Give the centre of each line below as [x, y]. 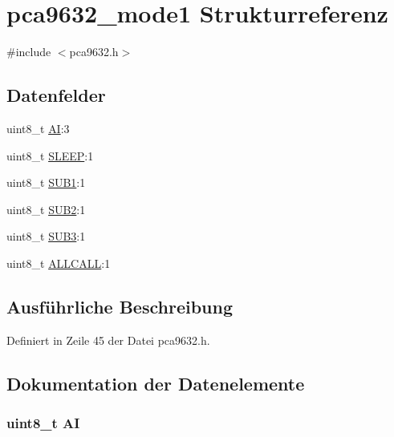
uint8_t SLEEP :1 [50, 155]
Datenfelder [56, 95]
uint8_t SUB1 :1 [46, 182]
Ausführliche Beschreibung [120, 306]
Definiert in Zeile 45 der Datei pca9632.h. [108, 340]
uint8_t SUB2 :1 [46, 209]
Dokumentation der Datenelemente [156, 383]
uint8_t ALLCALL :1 [59, 263]
